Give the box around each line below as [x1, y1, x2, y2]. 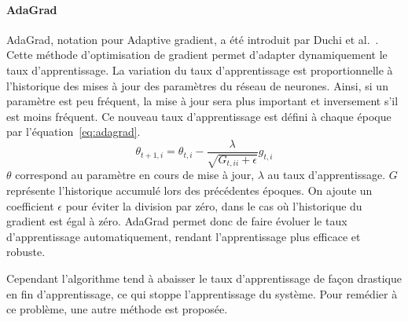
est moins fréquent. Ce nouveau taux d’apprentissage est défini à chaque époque [6, 108, 391, 124]
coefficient [6, 197, 54, 214]
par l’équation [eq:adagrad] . [6, 123, 141, 140]
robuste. [6, 243, 46, 260]
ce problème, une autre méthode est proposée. [6, 301, 228, 317]
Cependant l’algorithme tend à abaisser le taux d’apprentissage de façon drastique [6, 269, 402, 286]
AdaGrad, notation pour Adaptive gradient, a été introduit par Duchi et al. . [6, 31, 379, 47]
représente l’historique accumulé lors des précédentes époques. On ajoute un [6, 182, 373, 198]
